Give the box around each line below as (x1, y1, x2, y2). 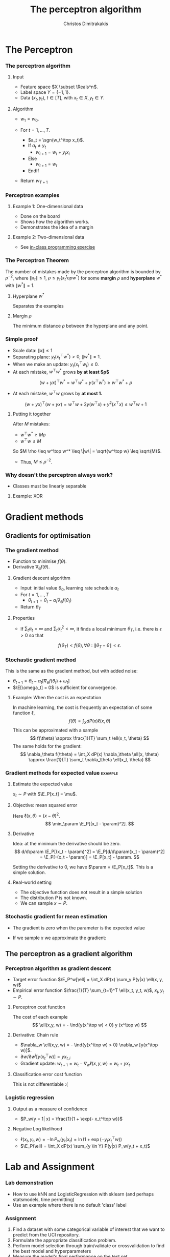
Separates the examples (12, 303, 64, 309)
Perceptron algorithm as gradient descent (5, 965, 111, 972)
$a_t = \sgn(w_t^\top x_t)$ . (28, 137, 84, 143)
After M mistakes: (12, 421, 50, 427)
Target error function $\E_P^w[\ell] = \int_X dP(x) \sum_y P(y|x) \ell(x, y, (12, 977, 163, 983)
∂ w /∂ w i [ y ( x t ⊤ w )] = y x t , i (20, 1052, 70, 1061)
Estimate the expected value (12, 781, 73, 787)
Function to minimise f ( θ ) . (12, 558, 67, 564)
